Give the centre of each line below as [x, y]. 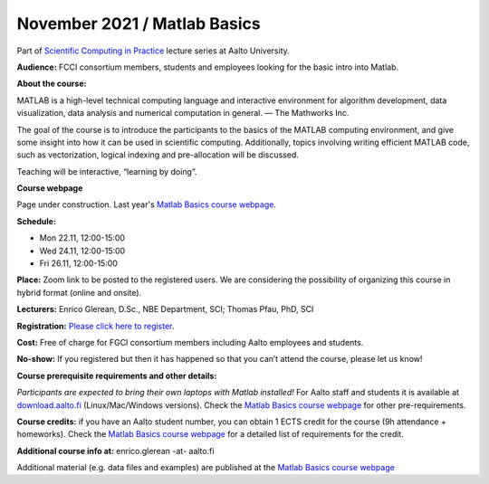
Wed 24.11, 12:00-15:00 [82, 251]
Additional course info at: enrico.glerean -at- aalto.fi [115, 451]
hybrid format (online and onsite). [79, 292]
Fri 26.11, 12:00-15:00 [78, 263]
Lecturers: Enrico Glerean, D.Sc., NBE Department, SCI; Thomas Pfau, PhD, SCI [165, 309]
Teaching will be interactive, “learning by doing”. [107, 171]
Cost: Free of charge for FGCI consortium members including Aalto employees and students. [190, 342]
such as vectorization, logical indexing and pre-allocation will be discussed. [158, 155]
